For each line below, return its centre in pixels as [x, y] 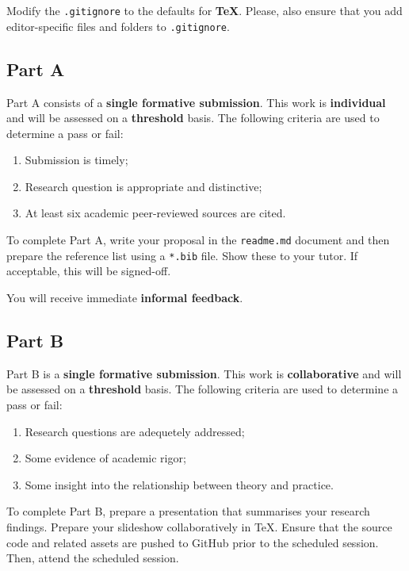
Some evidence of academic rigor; [105, 458]
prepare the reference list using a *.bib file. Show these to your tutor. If [182, 255]
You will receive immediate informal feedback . [125, 297]
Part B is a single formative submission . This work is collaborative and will [204, 373]
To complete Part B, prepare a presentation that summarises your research [188, 511]
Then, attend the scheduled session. [93, 558]
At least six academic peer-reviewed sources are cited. [155, 213]
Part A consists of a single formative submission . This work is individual [196, 102]
